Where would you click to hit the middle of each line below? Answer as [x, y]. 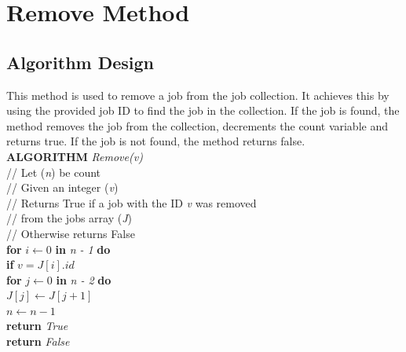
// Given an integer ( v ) [62, 187]
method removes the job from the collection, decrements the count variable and [197, 125]
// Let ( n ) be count [54, 172]
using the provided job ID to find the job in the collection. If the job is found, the [203, 110]
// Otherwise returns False [71, 233]
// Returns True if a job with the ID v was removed [132, 202]
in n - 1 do [83, 249]
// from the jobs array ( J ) [69, 218]
